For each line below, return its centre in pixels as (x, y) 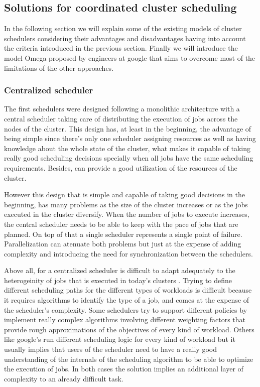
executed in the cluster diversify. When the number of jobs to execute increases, (127, 214)
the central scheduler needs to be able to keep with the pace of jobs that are (121, 224)
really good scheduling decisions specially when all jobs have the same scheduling (129, 158)
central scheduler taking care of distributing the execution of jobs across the (121, 118)
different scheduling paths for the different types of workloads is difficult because (128, 290)
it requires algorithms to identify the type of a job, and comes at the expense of (127, 300)
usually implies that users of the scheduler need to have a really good (110, 349)
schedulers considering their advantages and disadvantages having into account (125, 38)
